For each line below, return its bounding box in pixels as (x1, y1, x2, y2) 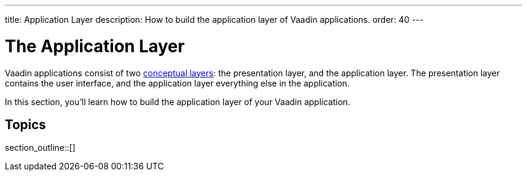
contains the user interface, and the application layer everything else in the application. (5, 77, 350, 88)
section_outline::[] (5, 142, 76, 153)
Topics (5, 117, 46, 132)
